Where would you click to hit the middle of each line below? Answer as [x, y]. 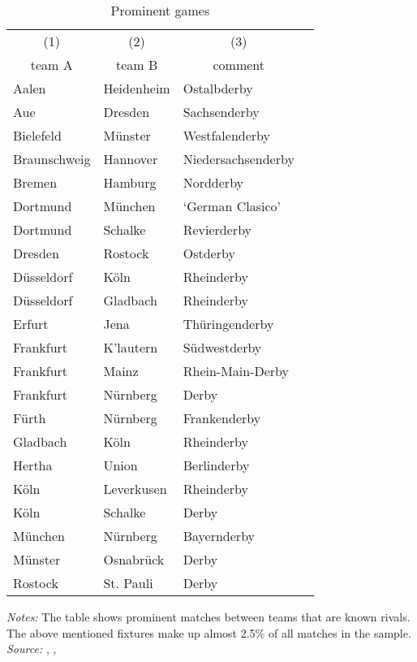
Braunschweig [52, 159]
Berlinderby [216, 465]
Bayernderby [219, 536]
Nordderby [213, 182]
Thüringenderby [228, 324]
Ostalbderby [218, 88]
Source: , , [32, 649]
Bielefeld [37, 135]
